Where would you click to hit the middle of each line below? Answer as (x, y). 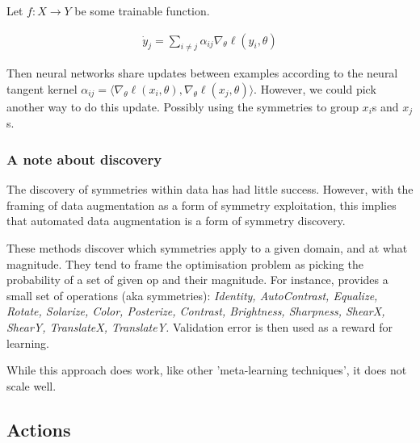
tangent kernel (42, 89)
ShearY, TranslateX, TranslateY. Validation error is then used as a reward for (199, 327)
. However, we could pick (315, 89)
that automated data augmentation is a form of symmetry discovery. (176, 221)
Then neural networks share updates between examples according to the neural (202, 73)
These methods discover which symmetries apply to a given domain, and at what (207, 248)
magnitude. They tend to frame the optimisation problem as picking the (185, 263)
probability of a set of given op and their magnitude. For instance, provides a (197, 280)
